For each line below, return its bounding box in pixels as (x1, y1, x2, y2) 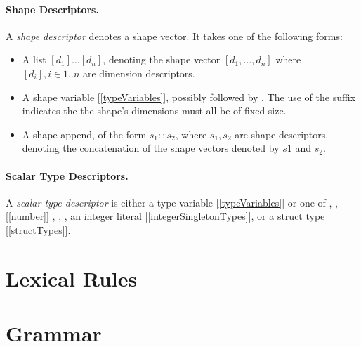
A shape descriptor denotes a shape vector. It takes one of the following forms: (6, 28, 343, 43)
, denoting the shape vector (103, 52, 221, 67)
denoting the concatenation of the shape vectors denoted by (22, 140, 280, 155)
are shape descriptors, (235, 126, 329, 141)
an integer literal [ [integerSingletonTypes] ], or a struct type (70, 209, 325, 223)
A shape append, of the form (22, 126, 147, 141)
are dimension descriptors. (82, 65, 195, 80)
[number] (8, 209, 47, 223)
